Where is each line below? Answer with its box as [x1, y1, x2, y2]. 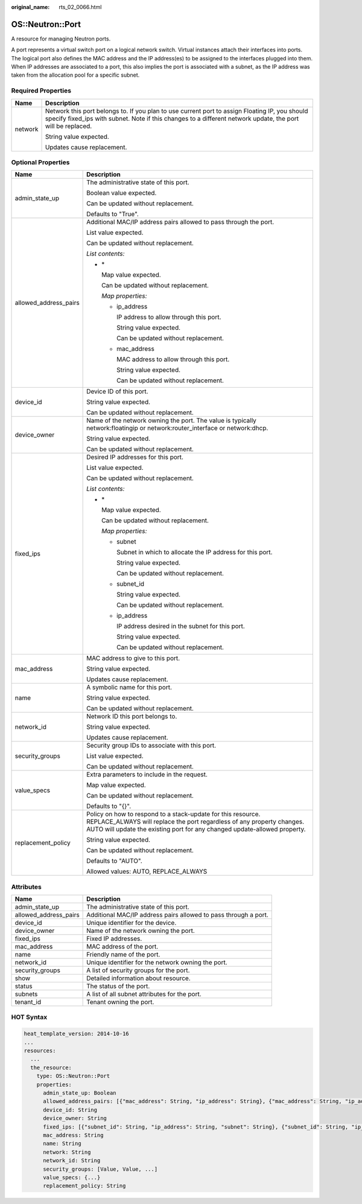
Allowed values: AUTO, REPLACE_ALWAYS [86, 867, 208, 876]
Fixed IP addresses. [86, 935, 142, 943]
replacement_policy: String [43, 1182, 126, 1190]
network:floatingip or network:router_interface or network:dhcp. [86, 424, 268, 432]
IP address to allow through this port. [116, 313, 221, 321]
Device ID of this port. [86, 387, 148, 395]
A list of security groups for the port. [86, 966, 190, 975]
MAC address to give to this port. [86, 654, 180, 662]
